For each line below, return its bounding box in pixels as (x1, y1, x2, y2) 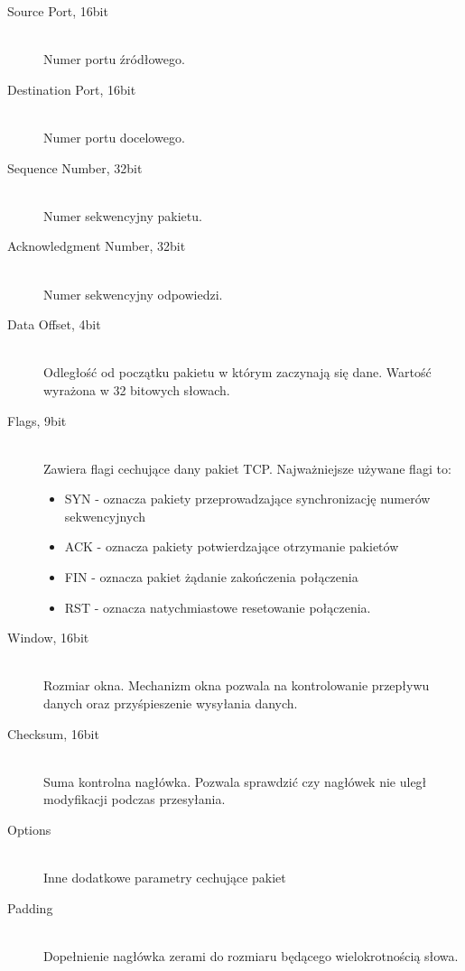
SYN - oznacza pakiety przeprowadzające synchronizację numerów (64, 489, 431, 508)
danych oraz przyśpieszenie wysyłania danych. (43, 694, 298, 713)
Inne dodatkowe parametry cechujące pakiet (43, 868, 286, 887)
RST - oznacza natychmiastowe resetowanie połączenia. (64, 597, 371, 616)
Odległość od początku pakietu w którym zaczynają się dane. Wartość (43, 363, 432, 382)
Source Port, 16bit (7, 2, 108, 20)
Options (7, 820, 51, 838)
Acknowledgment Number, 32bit (7, 236, 186, 255)
